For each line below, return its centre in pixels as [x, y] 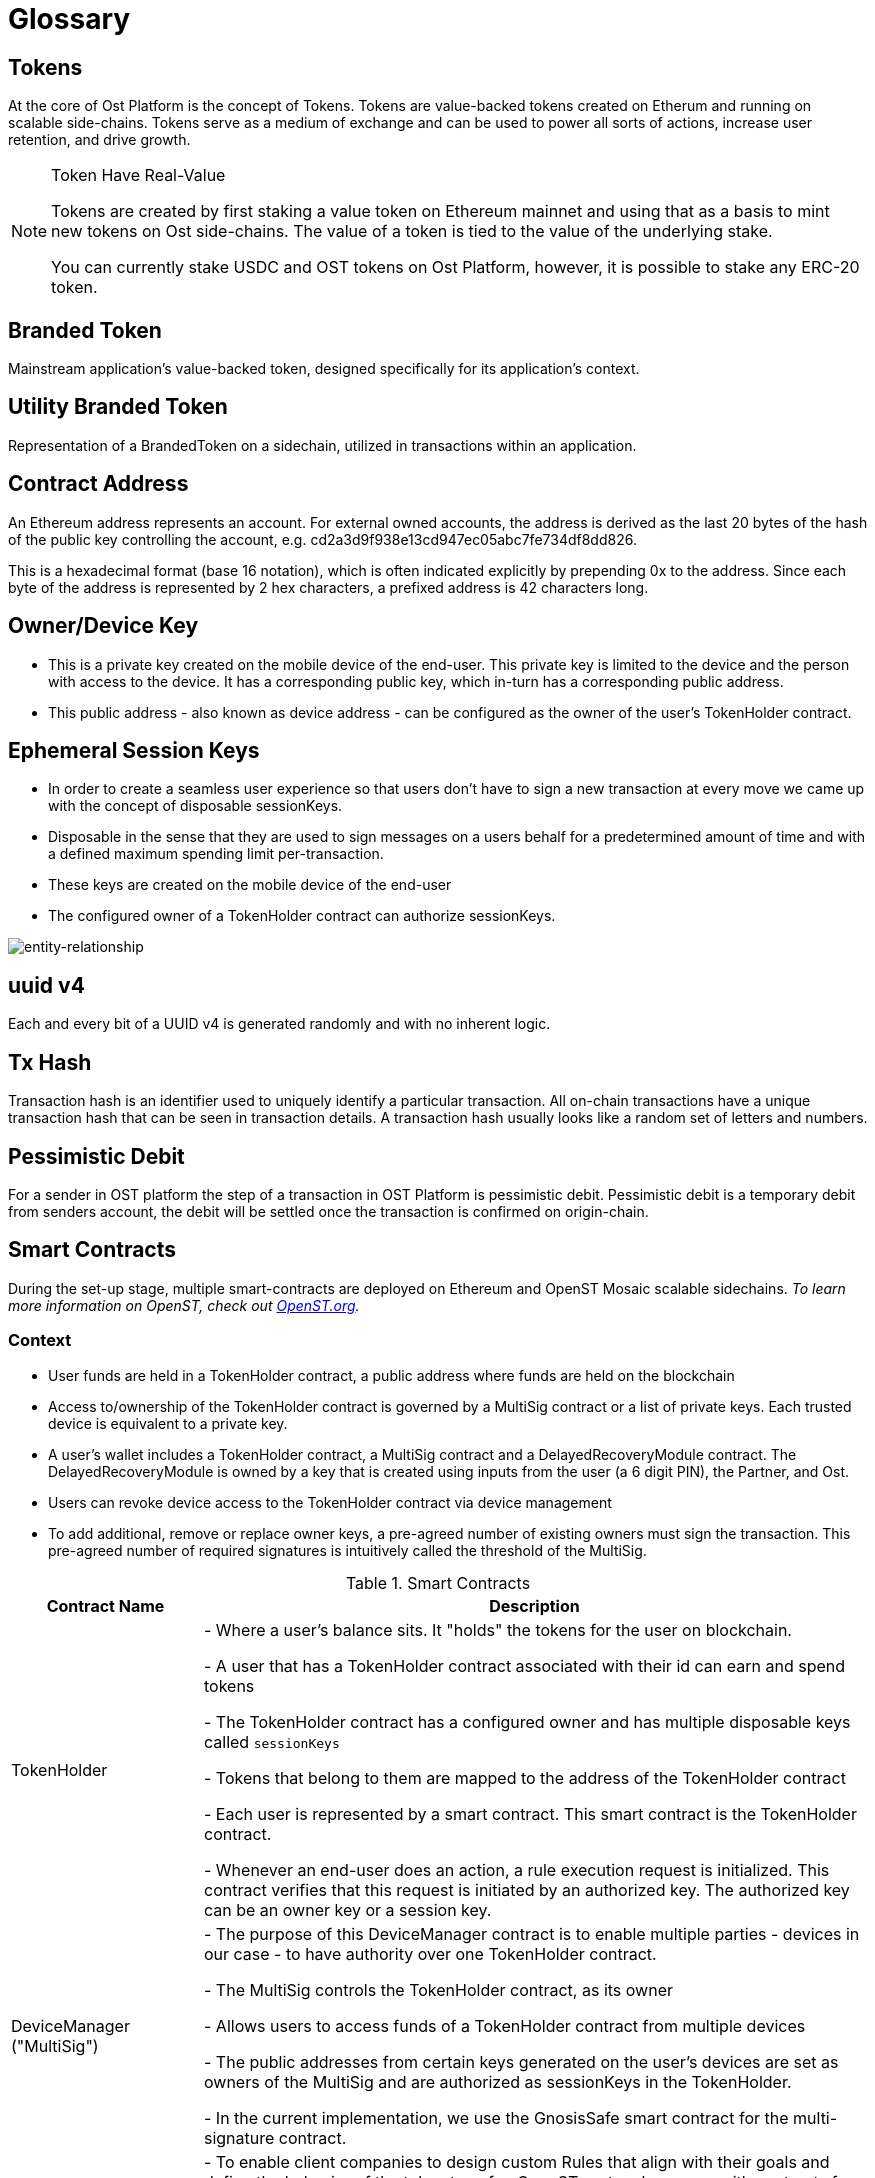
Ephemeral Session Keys [134, 750]
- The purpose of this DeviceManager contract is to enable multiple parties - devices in [531, 1933]
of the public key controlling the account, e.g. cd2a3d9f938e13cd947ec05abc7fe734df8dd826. [322, 539]
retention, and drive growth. [99, 140]
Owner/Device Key [103, 626]
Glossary [69, 19]
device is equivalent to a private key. [168, 1423]
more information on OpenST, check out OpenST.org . [184, 1305]
